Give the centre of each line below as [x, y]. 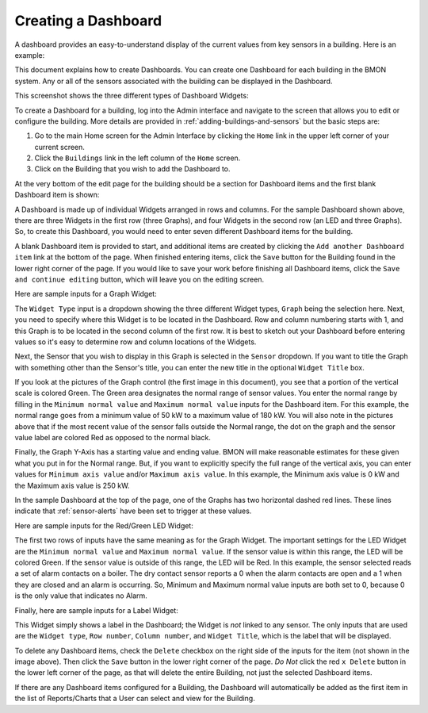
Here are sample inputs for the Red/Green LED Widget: [104, 525]
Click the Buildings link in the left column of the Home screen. [138, 158]
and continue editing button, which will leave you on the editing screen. [139, 279]
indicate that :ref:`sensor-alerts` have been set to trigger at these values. [133, 511]
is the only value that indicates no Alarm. [81, 596]
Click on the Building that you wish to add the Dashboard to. [132, 169]
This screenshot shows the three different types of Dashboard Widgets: [132, 96]
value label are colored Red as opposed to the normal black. [113, 438]
